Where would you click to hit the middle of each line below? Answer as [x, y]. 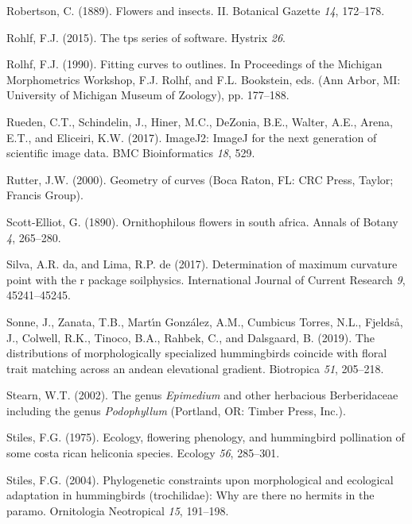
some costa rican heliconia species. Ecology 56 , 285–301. [143, 453]
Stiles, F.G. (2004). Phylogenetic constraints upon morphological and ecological [200, 479]
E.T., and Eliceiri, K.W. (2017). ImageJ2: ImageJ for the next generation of [192, 137]
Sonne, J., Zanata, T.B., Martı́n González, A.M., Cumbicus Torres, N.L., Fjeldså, [205, 321]
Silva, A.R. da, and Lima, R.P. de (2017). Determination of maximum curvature [202, 264]
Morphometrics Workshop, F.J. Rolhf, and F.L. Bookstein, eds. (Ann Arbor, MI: [204, 79]
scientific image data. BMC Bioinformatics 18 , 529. [131, 153]
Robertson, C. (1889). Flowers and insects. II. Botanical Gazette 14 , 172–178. [196, 10]
